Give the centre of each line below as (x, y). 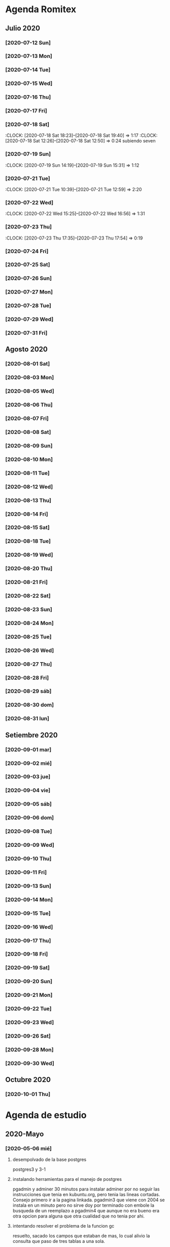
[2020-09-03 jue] (28, 777)
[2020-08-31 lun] (27, 719)
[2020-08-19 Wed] (29, 555)
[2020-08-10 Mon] (29, 459)
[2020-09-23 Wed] (30, 1022)
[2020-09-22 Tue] (28, 1009)
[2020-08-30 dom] (30, 705)
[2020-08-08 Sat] (28, 432)
